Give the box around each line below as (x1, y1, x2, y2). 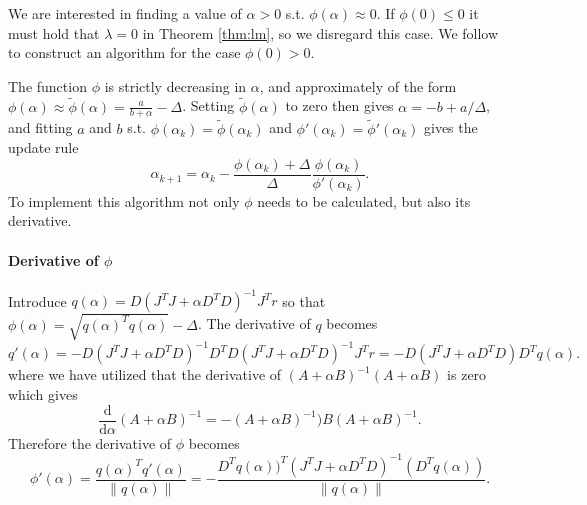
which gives (8, 384, 78, 405)
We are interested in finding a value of (8, 3, 242, 23)
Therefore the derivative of (8, 432, 172, 453)
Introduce (8, 290, 67, 311)
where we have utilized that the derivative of (8, 364, 282, 385)
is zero (447, 364, 487, 385)
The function (8, 75, 87, 96)
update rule (8, 137, 79, 158)
